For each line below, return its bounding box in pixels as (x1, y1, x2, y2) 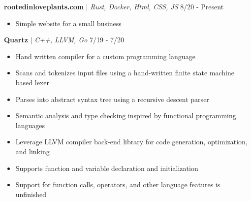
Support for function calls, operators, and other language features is (15, 179, 220, 190)
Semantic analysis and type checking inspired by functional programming (15, 110, 236, 121)
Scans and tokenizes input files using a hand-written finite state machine (15, 67, 234, 78)
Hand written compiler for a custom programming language (15, 51, 195, 61)
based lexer (15, 77, 49, 87)
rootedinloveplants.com (4, 1, 84, 11)
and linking (15, 146, 50, 156)
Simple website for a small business (15, 18, 122, 28)
